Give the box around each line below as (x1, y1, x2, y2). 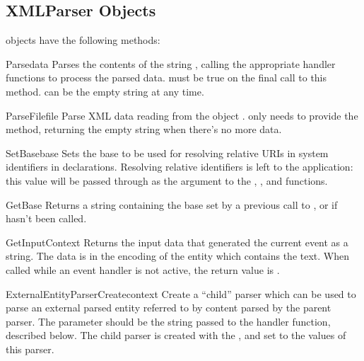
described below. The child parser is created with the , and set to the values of (6, 328, 346, 343)
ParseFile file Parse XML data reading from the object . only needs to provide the (6, 108, 358, 122)
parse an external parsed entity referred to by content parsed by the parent (6, 300, 331, 315)
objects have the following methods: (6, 33, 160, 47)
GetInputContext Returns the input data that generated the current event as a (6, 234, 348, 249)
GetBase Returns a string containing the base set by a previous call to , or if (6, 197, 338, 212)
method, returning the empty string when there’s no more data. (6, 122, 282, 137)
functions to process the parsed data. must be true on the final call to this (6, 70, 327, 85)
